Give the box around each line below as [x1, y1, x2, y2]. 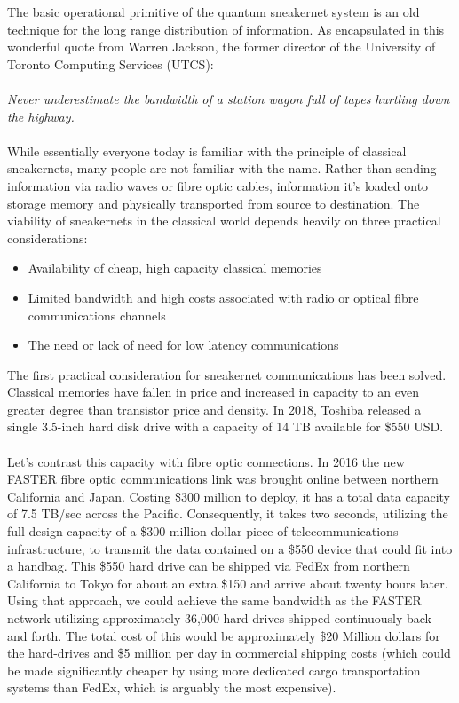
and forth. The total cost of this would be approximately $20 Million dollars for [7, 626, 440, 644]
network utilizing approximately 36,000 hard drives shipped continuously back [7, 609, 431, 627]
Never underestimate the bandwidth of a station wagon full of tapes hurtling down [7, 89, 450, 107]
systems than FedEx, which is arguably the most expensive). [7, 678, 336, 697]
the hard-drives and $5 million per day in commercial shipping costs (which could [7, 644, 451, 662]
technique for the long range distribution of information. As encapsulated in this [7, 20, 445, 38]
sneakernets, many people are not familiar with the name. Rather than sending [7, 159, 437, 178]
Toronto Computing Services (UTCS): [7, 54, 214, 73]
